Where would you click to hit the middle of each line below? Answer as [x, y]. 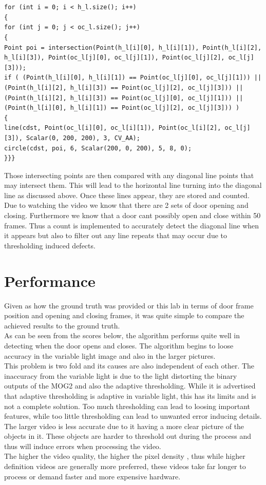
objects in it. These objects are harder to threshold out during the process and [128, 436]
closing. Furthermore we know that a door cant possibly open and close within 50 [132, 215]
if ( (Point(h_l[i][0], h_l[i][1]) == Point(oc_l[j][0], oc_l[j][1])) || [133, 78]
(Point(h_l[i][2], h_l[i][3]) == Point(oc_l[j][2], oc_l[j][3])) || [124, 88]
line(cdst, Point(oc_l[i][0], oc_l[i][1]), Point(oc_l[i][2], [113, 128]
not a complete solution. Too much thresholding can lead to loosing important [127, 406]
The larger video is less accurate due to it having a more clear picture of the [124, 426]
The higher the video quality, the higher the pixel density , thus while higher [125, 456]
